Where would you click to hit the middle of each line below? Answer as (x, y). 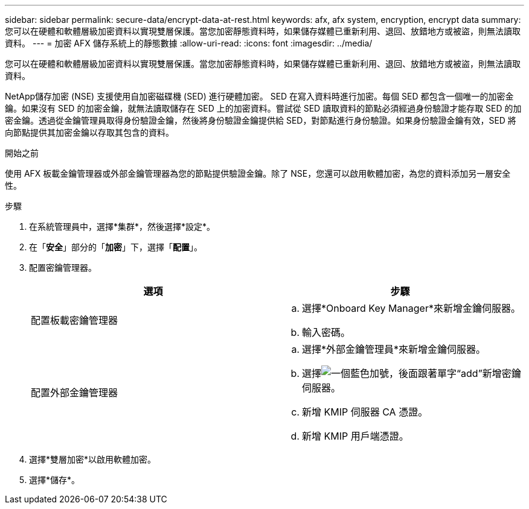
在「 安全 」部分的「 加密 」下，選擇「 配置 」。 (116, 247)
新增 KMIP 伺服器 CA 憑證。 (365, 412)
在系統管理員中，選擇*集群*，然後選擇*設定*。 (122, 226)
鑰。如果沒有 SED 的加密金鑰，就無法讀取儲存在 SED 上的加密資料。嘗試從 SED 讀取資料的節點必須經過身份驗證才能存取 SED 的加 (263, 108)
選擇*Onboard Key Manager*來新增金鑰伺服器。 (411, 308)
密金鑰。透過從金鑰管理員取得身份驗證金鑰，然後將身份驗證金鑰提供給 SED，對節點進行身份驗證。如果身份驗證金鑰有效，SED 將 (261, 120)
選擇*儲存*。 (55, 480)
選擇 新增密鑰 (412, 373)
